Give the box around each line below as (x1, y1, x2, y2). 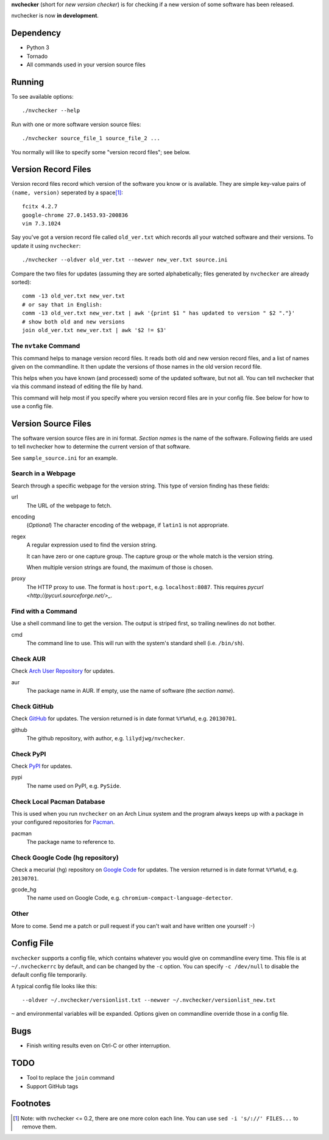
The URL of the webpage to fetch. (26, 501, 112, 509)
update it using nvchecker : (11, 242, 81, 249)
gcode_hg (11, 886, 37, 893)
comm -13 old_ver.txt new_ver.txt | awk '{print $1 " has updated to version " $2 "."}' (22, 310, 295, 317)
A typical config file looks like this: (11, 982, 97, 990)
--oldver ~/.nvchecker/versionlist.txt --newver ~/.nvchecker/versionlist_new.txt (22, 997, 276, 1004)
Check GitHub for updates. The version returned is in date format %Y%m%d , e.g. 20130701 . (11, 715, 237, 722)
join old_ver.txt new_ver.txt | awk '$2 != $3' (22, 327, 167, 333)
